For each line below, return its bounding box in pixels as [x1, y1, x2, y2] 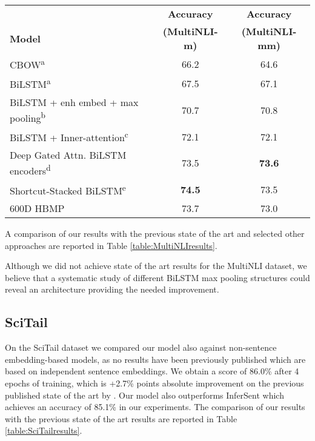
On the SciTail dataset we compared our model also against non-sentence [5, 341, 277, 354]
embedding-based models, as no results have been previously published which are [5, 353, 306, 365]
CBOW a [10, 56, 45, 72]
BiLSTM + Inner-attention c [10, 128, 128, 145]
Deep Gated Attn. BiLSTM [10, 148, 127, 162]
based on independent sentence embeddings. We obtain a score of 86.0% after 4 [5, 365, 299, 377]
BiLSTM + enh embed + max [10, 94, 139, 109]
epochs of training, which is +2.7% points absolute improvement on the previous [5, 376, 304, 389]
